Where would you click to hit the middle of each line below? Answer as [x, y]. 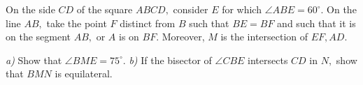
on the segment [38, 37]
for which [242, 9]
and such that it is [316, 23]
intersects [268, 60]
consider [191, 9]
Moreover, [183, 37]
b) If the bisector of [170, 60]
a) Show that [34, 60]
